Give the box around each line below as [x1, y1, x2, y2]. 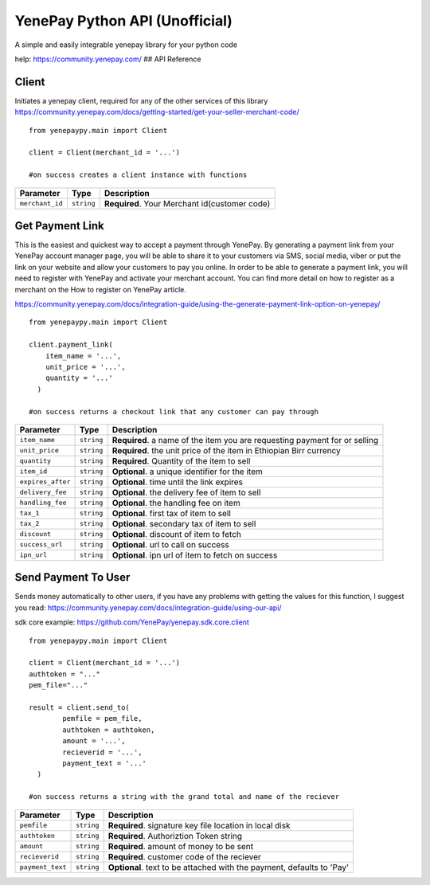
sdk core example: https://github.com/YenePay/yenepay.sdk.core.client [14, 617, 250, 627]
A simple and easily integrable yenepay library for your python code [14, 40, 238, 49]
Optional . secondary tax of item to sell [111, 518, 256, 529]
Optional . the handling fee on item [111, 497, 240, 508]
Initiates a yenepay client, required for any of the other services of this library [14, 96, 268, 105]
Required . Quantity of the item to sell [111, 455, 251, 466]
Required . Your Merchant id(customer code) [104, 198, 271, 209]
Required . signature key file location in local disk [107, 820, 291, 831]
